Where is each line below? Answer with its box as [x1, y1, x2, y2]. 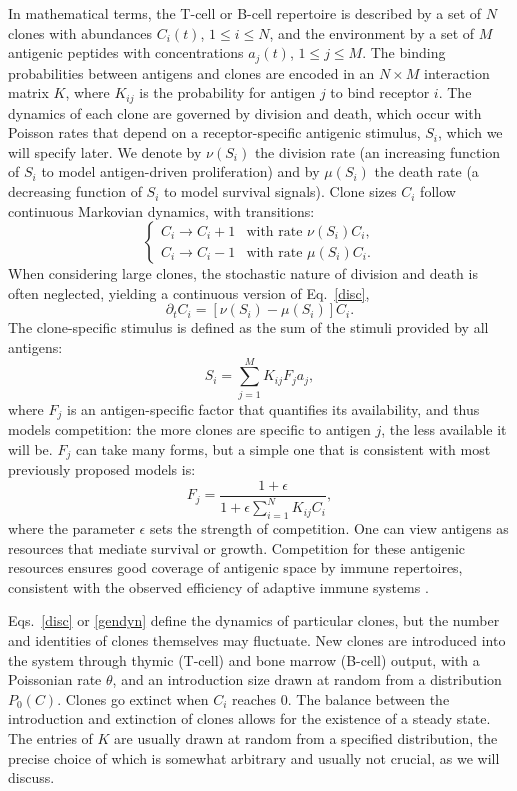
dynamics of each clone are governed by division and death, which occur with [8, 102, 482, 123]
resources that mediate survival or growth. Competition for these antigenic [8, 537, 466, 558]
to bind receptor [330, 82, 430, 103]
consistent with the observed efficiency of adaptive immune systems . [8, 576, 429, 597]
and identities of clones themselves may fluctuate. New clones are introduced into [8, 630, 506, 651]
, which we [438, 122, 503, 143]
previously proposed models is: [8, 459, 196, 480]
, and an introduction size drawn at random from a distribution [112, 669, 502, 690]
